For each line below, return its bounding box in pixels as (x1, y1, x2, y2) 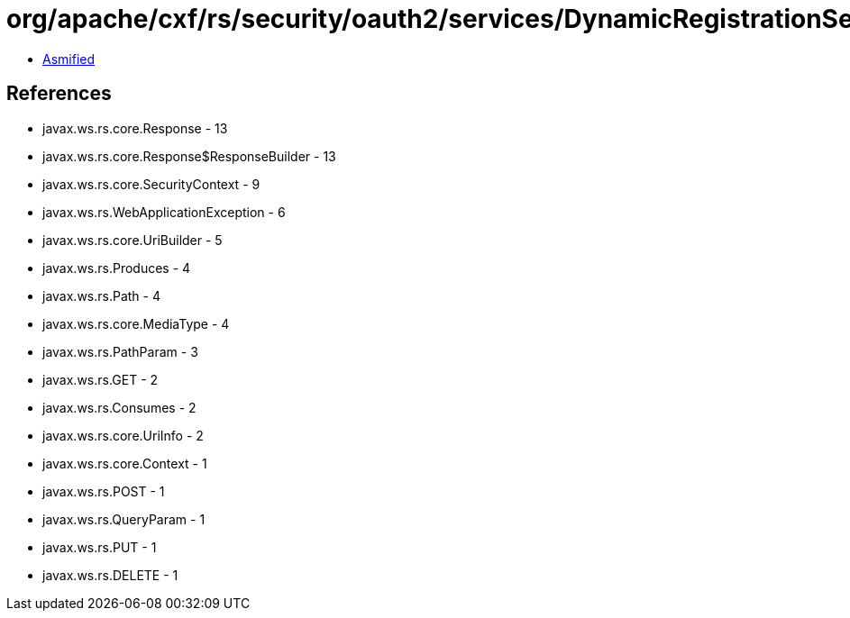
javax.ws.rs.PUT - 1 (42, 539, 157, 555)
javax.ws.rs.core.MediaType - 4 (42, 315, 230, 332)
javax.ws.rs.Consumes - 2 (42, 399, 197, 415)
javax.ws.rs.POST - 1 (42, 483, 165, 499)
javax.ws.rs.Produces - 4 (42, 259, 191, 276)
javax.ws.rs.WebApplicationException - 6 (42, 204, 286, 220)
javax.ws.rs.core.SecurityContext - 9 (42, 176, 260, 192)
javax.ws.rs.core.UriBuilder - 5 (42, 232, 223, 248)
